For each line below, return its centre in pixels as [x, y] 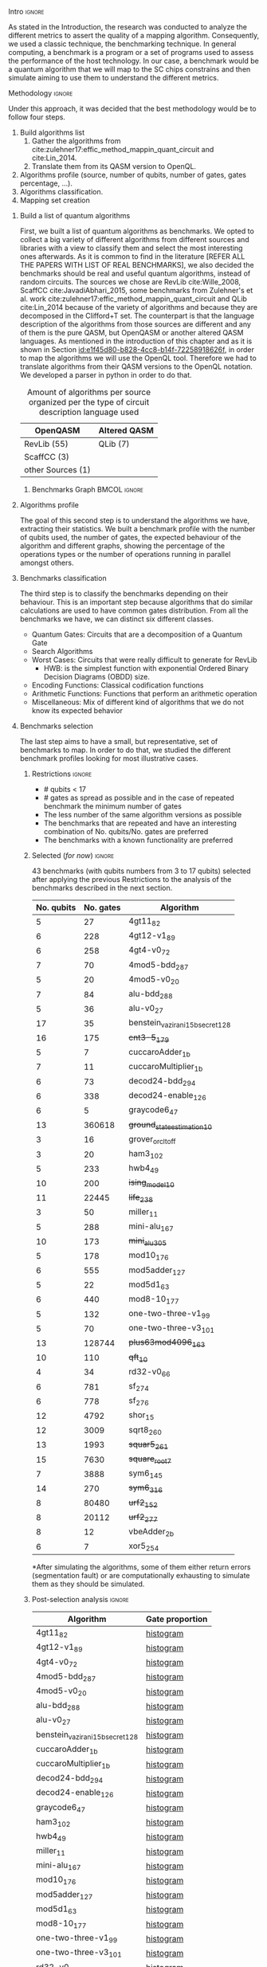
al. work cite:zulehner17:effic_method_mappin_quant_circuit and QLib [133, 299]
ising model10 [152, 1183]
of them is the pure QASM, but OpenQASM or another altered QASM [132, 333]
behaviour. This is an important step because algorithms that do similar [136, 602]
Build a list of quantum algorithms [75, 216]
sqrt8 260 [145, 1430]
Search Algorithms [62, 651]
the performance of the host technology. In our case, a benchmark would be [133, 61]
